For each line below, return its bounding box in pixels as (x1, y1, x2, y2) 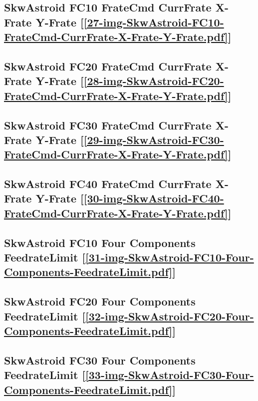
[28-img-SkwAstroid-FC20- (83, 73, 224, 88)
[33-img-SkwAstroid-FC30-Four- (85, 367, 254, 382)
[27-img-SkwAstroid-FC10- (83, 14, 224, 29)
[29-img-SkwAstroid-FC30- (83, 131, 224, 147)
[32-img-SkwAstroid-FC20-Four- (85, 308, 254, 323)
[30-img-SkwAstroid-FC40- (83, 190, 224, 206)
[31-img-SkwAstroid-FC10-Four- (85, 249, 254, 265)
